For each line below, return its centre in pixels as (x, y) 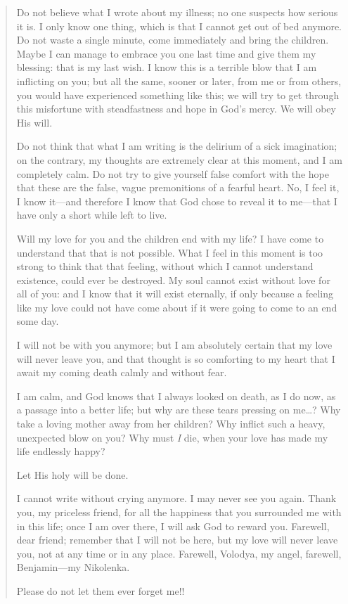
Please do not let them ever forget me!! (101, 590)
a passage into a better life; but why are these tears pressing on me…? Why (179, 410)
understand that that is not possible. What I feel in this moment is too (170, 252)
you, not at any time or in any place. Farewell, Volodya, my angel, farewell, (179, 553)
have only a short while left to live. (92, 215)
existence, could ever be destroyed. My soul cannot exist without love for (173, 279)
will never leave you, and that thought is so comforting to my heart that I (176, 358)
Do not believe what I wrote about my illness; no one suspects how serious (177, 12)
